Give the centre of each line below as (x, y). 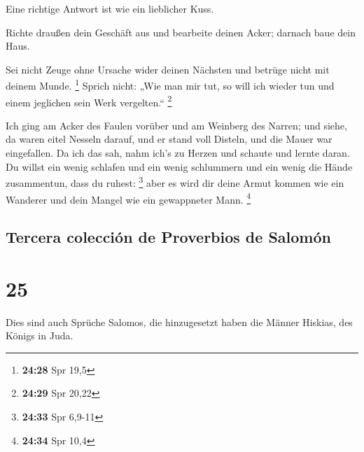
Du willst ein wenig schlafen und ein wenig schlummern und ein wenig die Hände (179, 166)
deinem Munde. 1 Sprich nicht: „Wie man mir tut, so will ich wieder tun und (170, 85)
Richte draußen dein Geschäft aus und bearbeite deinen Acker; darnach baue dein (181, 32)
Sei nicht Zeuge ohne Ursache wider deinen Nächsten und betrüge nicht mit (168, 69)
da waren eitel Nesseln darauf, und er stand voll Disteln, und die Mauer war (169, 139)
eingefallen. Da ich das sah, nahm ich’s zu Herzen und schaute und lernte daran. (178, 153)
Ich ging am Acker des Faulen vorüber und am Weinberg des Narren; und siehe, (176, 125)
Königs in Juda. (40, 336)
